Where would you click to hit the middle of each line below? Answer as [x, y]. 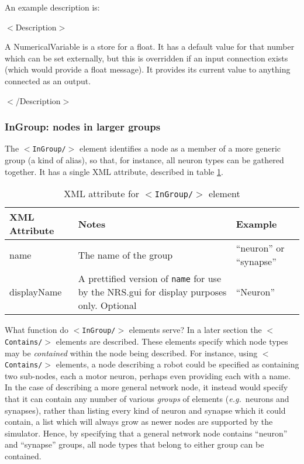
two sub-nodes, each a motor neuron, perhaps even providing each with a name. [148, 375]
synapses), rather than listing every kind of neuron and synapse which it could [145, 410]
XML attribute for [102, 194]
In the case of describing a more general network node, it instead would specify [146, 387]
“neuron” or [260, 248]
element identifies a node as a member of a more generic [180, 148]
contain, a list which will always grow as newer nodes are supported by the [139, 422]
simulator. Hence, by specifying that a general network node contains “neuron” [146, 433]
